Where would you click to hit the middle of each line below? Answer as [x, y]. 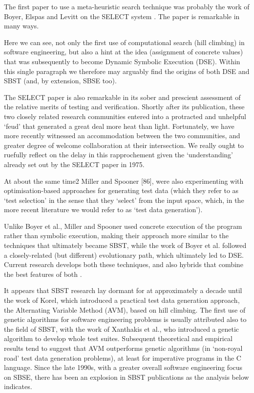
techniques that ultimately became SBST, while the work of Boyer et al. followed [125, 245]
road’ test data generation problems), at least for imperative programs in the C [123, 357]
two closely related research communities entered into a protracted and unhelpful [125, 116]
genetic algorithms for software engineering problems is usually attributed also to [125, 319]
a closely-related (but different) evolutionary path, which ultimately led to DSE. [124, 255]
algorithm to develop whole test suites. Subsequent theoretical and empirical [118, 338]
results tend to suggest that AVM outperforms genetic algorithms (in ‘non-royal [123, 348]
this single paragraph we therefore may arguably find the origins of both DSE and [127, 71]
